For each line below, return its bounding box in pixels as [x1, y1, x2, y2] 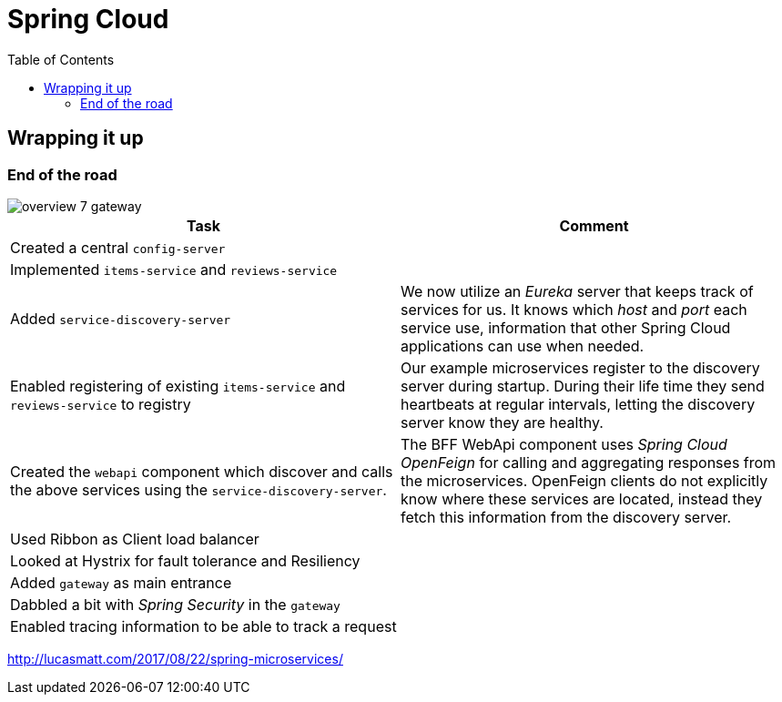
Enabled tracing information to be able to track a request [10, 616, 397, 636]
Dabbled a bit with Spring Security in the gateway [10, 595, 340, 614]
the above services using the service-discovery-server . [10, 480, 387, 499]
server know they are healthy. [401, 412, 604, 432]
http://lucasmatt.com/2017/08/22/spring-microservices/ [7, 650, 343, 666]
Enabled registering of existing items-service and [10, 376, 346, 395]
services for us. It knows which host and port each [401, 300, 747, 319]
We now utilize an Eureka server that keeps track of [401, 281, 754, 300]
